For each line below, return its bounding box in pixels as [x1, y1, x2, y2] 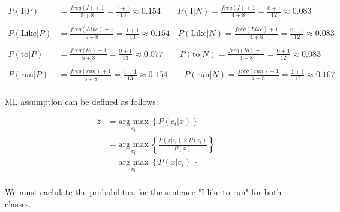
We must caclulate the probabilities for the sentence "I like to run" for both [5, 186, 282, 198]
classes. [5, 197, 31, 210]
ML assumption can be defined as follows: [5, 95, 158, 107]
